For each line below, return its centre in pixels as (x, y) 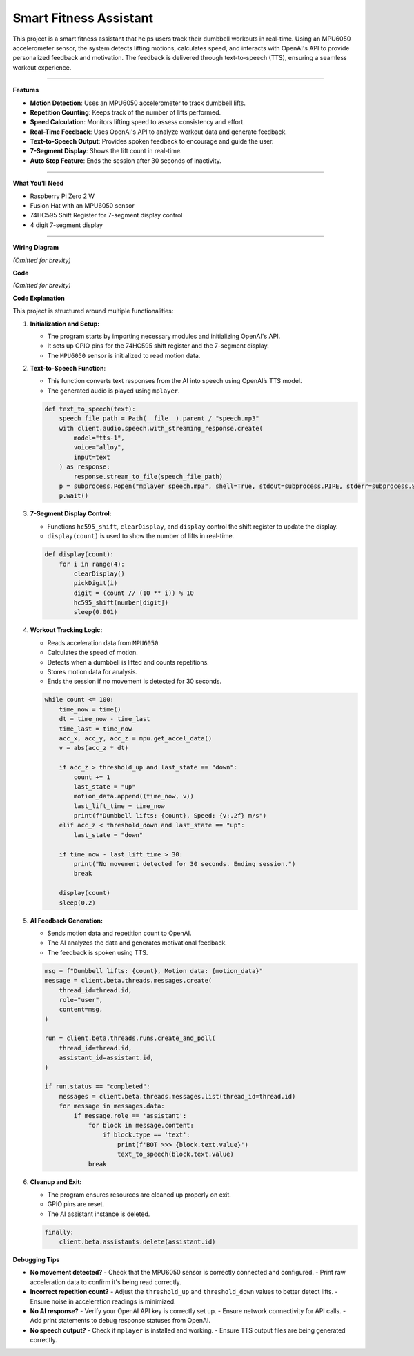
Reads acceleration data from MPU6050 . (103, 642)
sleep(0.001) (96, 612)
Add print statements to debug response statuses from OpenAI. (120, 1321)
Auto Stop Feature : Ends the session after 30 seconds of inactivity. (126, 160)
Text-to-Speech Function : (68, 369)
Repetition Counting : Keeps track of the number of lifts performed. (126, 112)
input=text (92, 457)
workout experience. (42, 67)
